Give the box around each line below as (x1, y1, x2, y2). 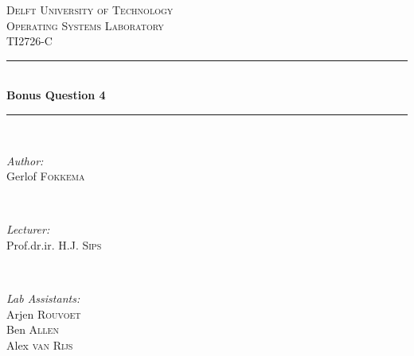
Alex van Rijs (6, 336, 73, 353)
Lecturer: (6, 221, 50, 238)
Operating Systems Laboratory (6, 17, 164, 33)
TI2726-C (6, 33, 53, 49)
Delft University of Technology (6, 2, 174, 17)
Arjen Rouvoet (6, 305, 81, 322)
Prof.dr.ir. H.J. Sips (6, 236, 102, 253)
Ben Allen (6, 321, 59, 338)
